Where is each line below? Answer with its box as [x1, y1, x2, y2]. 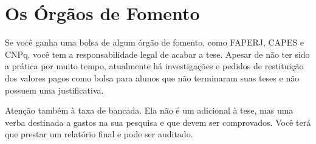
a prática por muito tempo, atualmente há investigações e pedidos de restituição [5, 60, 304, 72]
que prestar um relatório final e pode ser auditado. [5, 128, 193, 140]
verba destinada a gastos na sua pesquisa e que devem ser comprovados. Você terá [5, 115, 311, 128]
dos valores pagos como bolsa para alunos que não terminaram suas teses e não [5, 71, 300, 84]
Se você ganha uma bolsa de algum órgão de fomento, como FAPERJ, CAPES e [5, 36, 304, 49]
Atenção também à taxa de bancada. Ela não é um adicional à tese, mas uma [5, 104, 294, 117]
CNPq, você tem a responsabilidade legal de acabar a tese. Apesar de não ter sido [5, 47, 310, 60]
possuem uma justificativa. [5, 83, 104, 96]
